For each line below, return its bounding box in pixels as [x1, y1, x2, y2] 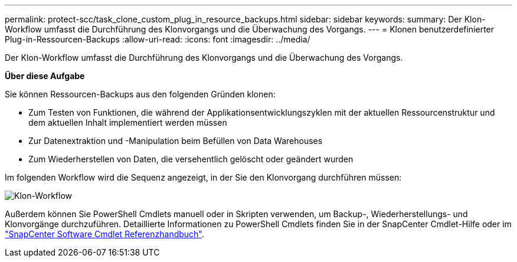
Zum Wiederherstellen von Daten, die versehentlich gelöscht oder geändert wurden [28, 154, 354, 164]
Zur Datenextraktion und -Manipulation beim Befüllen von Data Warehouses [28, 136, 323, 146]
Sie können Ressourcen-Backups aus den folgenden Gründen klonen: [5, 89, 276, 99]
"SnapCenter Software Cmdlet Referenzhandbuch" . [5, 229, 204, 239]
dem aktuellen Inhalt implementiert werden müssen [28, 117, 227, 127]
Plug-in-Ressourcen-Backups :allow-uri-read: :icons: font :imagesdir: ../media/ [5, 34, 310, 44]
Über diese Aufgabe [5, 71, 85, 81]
